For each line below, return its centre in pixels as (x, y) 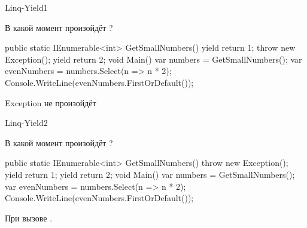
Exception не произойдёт (51, 102)
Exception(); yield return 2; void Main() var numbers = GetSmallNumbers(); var (153, 59)
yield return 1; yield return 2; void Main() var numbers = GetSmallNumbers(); (150, 174)
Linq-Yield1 (26, 7)
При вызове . (29, 218)
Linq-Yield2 (26, 123)
